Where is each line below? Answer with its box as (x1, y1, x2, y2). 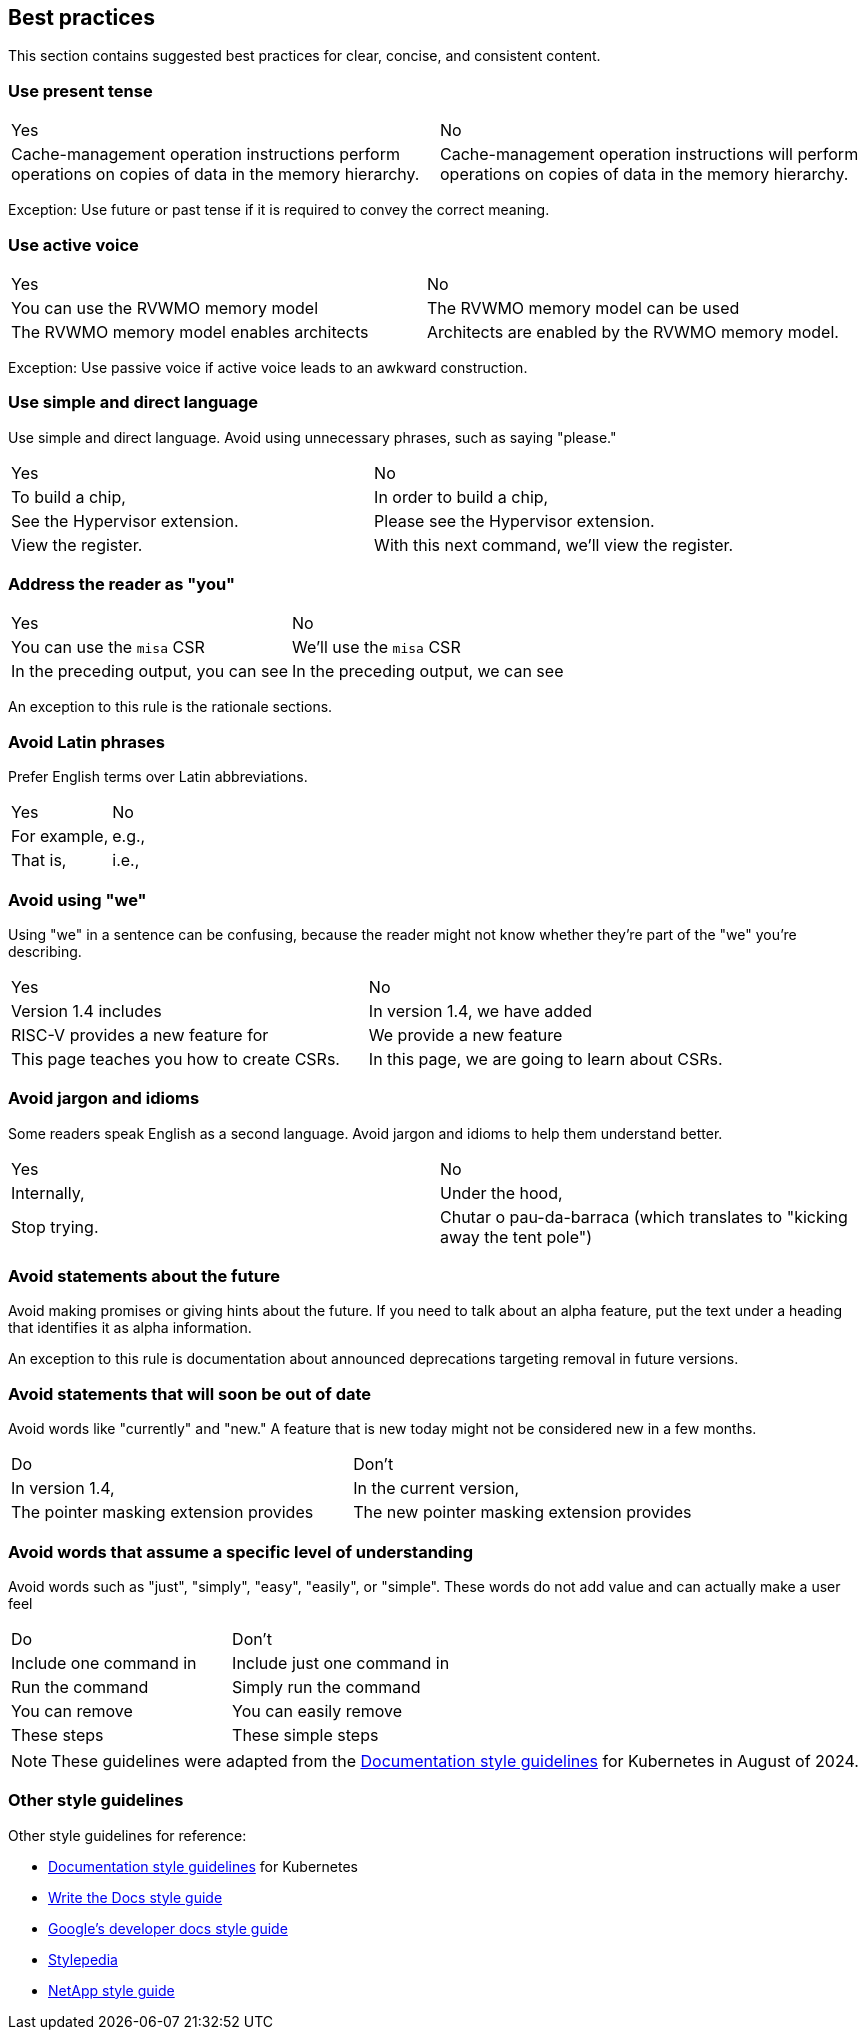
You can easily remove (232, 1700, 403, 1721)
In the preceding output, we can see (292, 661, 564, 682)
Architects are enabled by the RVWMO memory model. (426, 321, 839, 342)
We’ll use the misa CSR (292, 637, 461, 658)
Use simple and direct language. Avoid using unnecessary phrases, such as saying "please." (8, 428, 617, 446)
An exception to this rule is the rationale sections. (8, 698, 333, 716)
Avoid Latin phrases (8, 731, 166, 752)
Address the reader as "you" (8, 574, 236, 595)
